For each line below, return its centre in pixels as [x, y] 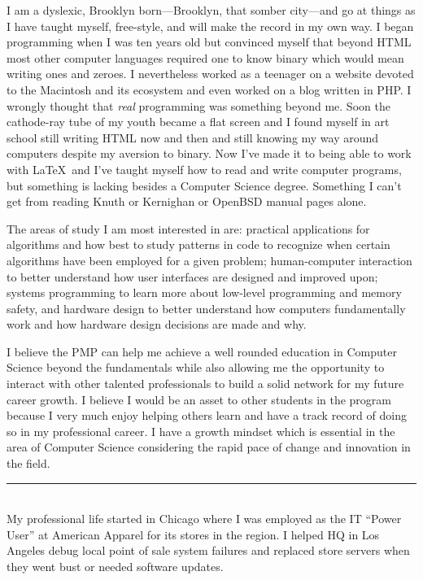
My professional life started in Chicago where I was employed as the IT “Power [204, 519]
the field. [28, 463]
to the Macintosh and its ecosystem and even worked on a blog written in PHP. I [209, 89]
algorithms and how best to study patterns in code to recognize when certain [198, 244]
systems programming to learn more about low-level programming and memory [204, 292]
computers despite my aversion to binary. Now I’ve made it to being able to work [209, 153]
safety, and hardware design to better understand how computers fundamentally [206, 308]
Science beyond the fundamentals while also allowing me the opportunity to [196, 367]
